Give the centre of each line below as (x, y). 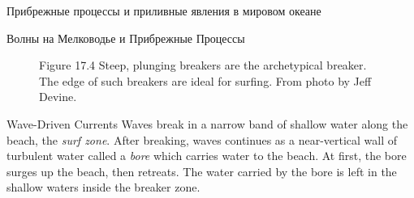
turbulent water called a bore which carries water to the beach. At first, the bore (207, 156)
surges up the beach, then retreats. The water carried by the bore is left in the (202, 171)
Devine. (58, 97)
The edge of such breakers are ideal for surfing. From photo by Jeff (205, 80)
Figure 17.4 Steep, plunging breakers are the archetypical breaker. (203, 65)
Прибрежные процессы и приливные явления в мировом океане (164, 11)
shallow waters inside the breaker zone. (103, 187)
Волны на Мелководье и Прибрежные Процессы (126, 38)
